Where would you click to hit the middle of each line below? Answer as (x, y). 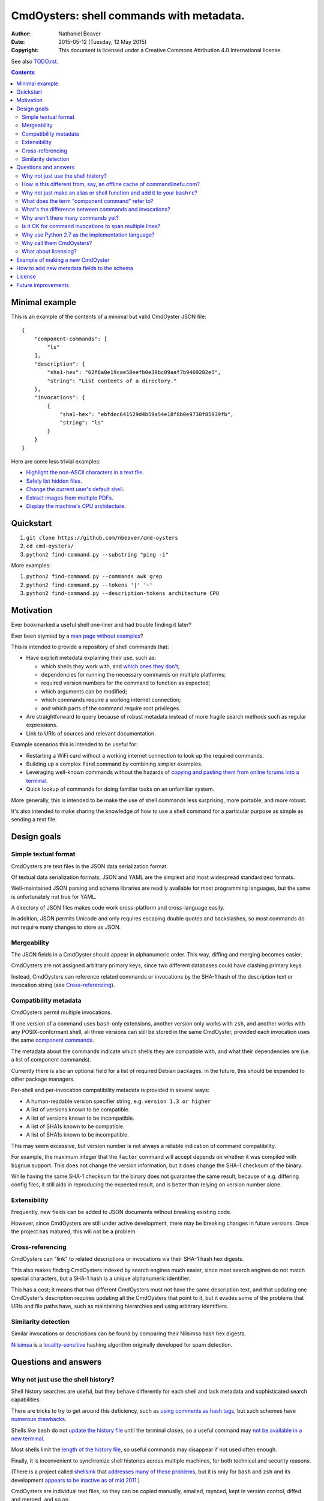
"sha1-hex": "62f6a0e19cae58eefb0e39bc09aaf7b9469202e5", (134, 373)
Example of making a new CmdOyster (63, 260)
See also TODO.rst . (35, 61)
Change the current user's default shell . (75, 489)
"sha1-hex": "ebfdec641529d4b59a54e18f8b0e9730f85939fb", (147, 415)
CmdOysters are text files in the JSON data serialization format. (89, 866)
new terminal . (28, 1439)
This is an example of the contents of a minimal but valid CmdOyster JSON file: (109, 316)
